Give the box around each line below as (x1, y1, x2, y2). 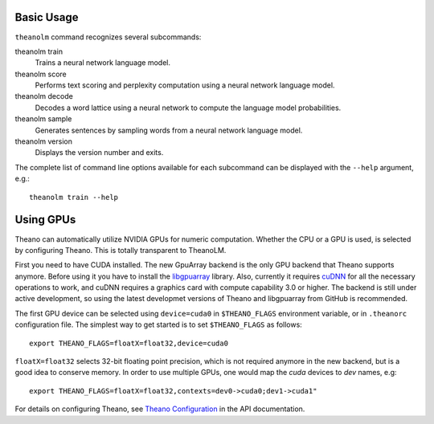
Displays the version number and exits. (35, 148, 164, 157)
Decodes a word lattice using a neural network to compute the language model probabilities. (35, 103, 342, 112)
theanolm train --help (29, 193, 119, 202)
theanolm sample (14, 114, 72, 124)
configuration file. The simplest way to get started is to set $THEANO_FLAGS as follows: (14, 320, 303, 329)
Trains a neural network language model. (35, 58, 171, 67)
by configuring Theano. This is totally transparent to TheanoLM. (14, 245, 227, 255)
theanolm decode (14, 92, 74, 101)
